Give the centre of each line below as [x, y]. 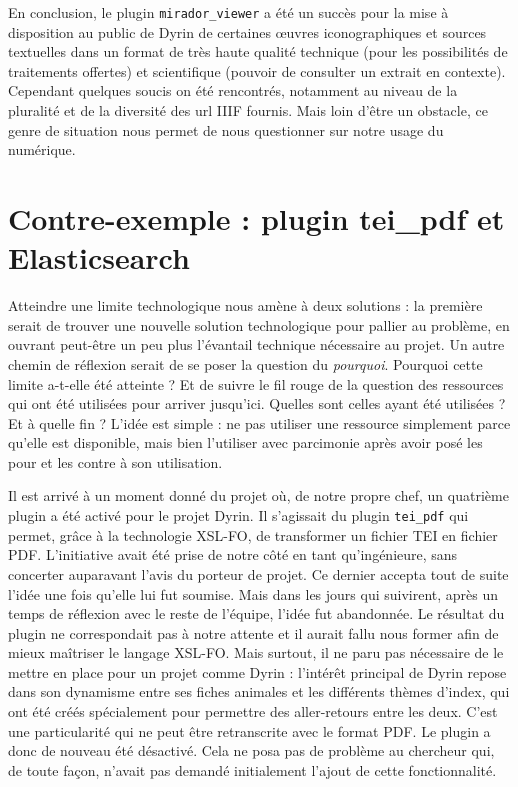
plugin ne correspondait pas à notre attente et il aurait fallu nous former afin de [253, 632]
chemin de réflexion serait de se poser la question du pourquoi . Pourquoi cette [245, 363]
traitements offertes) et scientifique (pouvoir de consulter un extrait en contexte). [257, 70]
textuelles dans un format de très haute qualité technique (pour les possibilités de [258, 51]
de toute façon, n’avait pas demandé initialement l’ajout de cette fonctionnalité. [252, 769]
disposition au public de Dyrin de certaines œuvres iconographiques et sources [247, 31]
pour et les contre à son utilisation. [115, 461]
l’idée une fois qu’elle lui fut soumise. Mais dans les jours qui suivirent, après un [253, 593]
